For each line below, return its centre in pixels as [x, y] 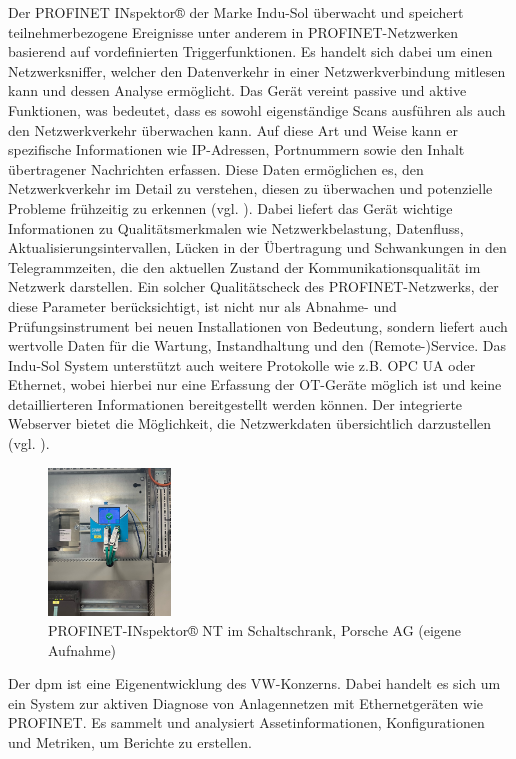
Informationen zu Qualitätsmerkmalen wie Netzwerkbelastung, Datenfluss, [236, 227]
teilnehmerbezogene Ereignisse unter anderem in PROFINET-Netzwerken [233, 31]
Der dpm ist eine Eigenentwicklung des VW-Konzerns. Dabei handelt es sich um [254, 683]
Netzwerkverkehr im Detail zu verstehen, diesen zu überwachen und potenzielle [250, 188]
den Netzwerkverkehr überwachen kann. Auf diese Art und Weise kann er [233, 129]
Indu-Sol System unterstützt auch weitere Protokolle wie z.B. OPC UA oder [242, 364]
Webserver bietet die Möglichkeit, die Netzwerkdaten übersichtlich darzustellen [250, 423]
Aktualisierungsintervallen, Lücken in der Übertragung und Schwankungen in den [257, 247]
